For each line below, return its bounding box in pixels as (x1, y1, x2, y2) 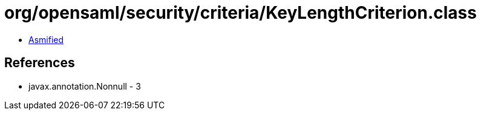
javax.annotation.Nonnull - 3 (28, 80, 141, 91)
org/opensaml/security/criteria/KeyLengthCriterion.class (4, 2, 477, 23)
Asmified (28, 34, 64, 45)
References (4, 55, 75, 71)
